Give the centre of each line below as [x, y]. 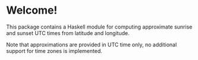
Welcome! [32, 10]
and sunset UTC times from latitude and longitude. [68, 33]
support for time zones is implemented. [54, 50]
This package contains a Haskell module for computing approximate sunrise [99, 27]
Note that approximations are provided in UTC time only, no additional [92, 45]
